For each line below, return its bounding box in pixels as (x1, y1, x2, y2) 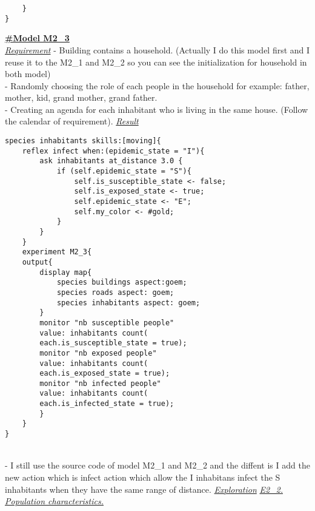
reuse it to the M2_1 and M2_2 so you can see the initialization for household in (5, 55, 307, 68)
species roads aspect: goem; (56, 288, 174, 297)
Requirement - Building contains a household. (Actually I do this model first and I (5, 43, 310, 56)
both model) (5, 67, 51, 80)
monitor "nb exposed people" (39, 348, 157, 357)
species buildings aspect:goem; (56, 278, 187, 287)
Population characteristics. (5, 495, 104, 507)
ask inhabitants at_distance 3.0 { (39, 157, 183, 166)
